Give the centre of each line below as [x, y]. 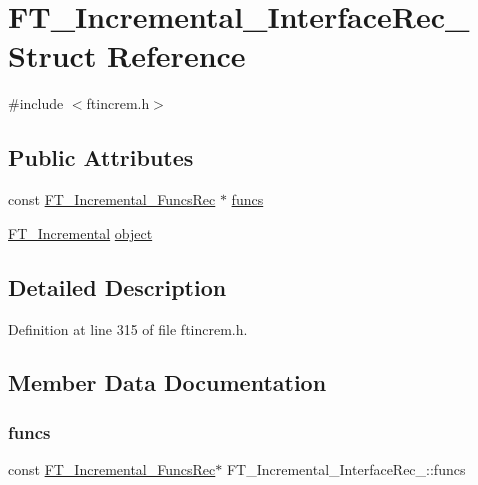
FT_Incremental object [80, 232]
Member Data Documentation [167, 382]
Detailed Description [117, 286]
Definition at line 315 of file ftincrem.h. [128, 328]
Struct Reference [127, 55]
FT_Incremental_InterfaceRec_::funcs [346, 469]
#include [36, 103]
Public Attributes [101, 157]
